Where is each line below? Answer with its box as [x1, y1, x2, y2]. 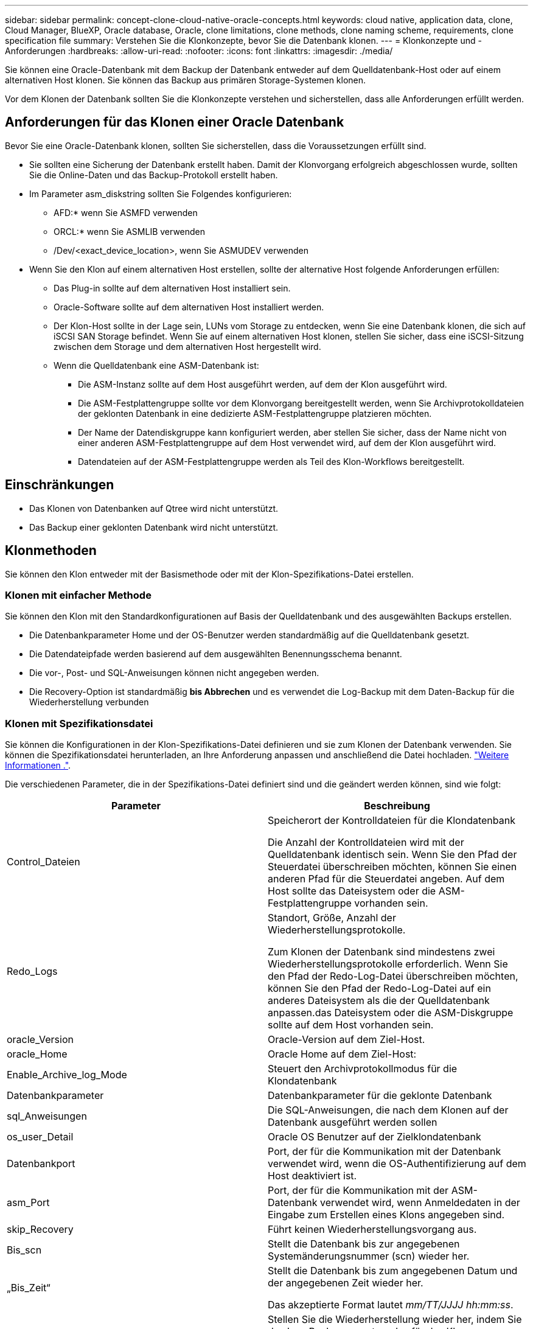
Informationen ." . [5, 760, 71, 771]
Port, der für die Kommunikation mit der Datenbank [268, 1145, 501, 1158]
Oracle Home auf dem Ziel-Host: [268, 1048, 417, 1061]
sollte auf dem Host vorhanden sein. [268, 1019, 434, 1031]
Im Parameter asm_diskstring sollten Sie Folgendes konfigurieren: [29, 188, 292, 199]
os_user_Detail [7, 1131, 74, 1143]
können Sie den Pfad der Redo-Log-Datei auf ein [268, 982, 491, 995]
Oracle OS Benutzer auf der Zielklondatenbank [268, 1131, 481, 1143]
